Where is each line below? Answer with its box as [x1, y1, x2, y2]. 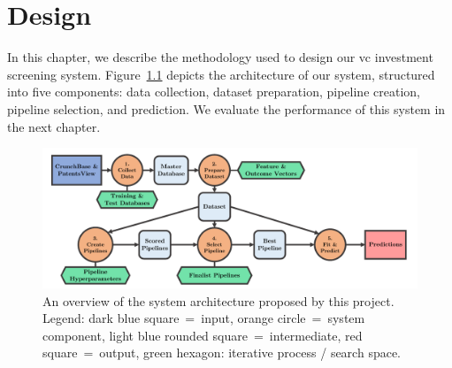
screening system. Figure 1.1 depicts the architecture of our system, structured [7, 65, 435, 83]
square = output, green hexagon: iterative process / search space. [42, 343, 402, 362]
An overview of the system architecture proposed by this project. [42, 291, 395, 310]
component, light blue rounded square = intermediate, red [42, 326, 363, 344]
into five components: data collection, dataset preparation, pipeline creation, [7, 82, 420, 101]
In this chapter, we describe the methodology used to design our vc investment [7, 48, 433, 66]
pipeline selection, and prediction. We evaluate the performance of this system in [7, 99, 446, 118]
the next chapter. [7, 117, 101, 135]
